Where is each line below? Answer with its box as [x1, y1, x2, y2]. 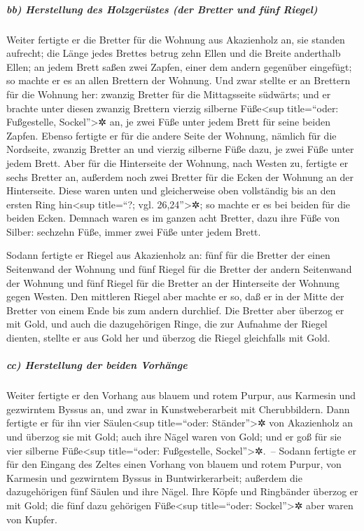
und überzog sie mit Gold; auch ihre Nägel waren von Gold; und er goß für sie [6, 429, 342, 443]
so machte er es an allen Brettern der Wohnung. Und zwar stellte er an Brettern [6, 73, 351, 88]
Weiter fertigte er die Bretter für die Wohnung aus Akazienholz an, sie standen [6, 32, 345, 46]
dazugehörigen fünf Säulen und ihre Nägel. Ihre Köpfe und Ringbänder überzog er [6, 484, 358, 499]
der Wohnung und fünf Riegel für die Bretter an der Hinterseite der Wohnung [6, 275, 340, 290]
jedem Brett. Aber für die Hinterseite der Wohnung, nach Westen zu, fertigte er [6, 155, 349, 170]
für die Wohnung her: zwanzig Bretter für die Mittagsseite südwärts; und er [6, 86, 331, 101]
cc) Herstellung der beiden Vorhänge [6, 358, 188, 372]
